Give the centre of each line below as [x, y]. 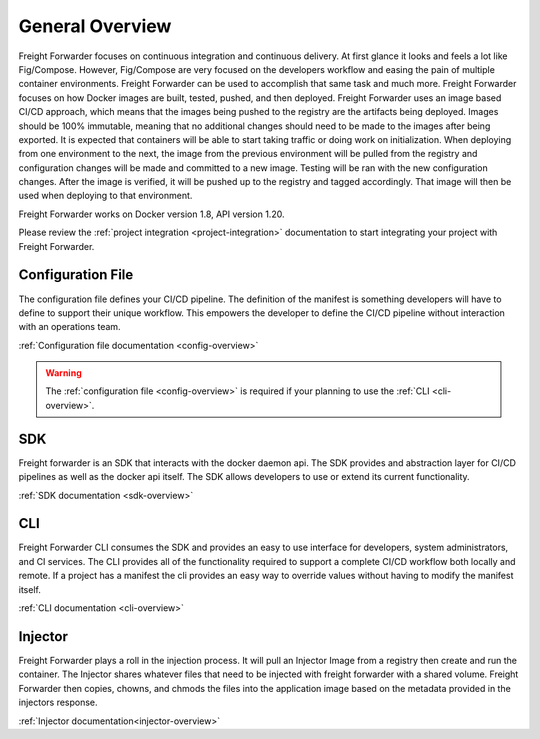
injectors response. [58, 702]
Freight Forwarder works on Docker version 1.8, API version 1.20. [151, 214]
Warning [63, 373]
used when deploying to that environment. [105, 196]
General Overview [95, 26]
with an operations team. [69, 327]
